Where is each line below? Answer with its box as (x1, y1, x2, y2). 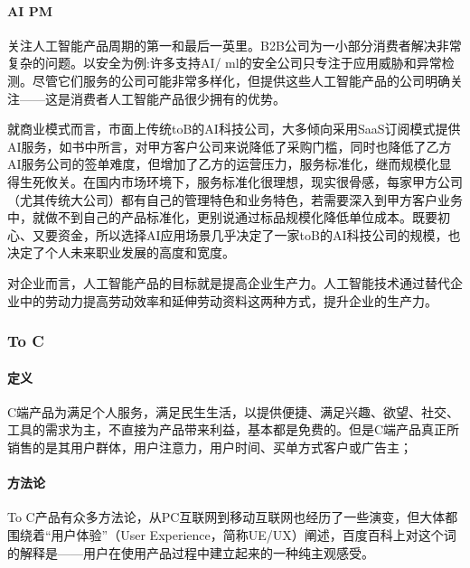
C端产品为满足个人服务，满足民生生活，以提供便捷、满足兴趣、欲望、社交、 (7, 402, 460, 421)
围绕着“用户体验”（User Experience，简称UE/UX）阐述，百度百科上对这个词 (7, 525, 456, 544)
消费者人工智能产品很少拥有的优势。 (70, 88, 286, 107)
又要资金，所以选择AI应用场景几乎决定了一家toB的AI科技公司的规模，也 (32, 225, 461, 244)
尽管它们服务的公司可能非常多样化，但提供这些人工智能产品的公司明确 (32, 70, 450, 89)
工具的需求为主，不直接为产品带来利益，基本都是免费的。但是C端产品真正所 (7, 420, 460, 439)
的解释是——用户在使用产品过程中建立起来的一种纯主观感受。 (7, 543, 374, 562)
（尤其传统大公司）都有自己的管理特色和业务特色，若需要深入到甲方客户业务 (7, 190, 463, 209)
